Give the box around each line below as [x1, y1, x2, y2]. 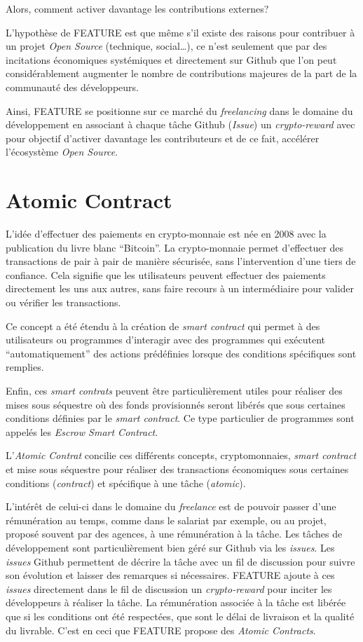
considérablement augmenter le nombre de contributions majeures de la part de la [6, 66, 357, 81]
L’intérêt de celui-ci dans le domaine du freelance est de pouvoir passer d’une [6, 499, 336, 514]
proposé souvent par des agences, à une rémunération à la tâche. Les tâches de [6, 526, 343, 541]
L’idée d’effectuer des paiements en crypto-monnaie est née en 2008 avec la [6, 226, 327, 241]
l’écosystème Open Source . [6, 144, 118, 159]
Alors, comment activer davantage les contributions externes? [6, 1, 269, 15]
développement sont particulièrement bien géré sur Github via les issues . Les [6, 540, 335, 554]
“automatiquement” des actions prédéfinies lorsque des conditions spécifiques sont [6, 346, 357, 360]
